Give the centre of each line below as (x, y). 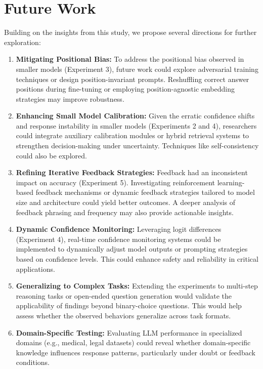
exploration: (23, 42)
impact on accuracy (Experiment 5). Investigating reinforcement (115, 182)
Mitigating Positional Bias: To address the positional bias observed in (130, 59)
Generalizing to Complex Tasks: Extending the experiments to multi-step (137, 286)
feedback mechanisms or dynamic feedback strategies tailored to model (145, 192)
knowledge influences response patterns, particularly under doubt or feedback (136, 352)
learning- (231, 182)
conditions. (33, 362)
